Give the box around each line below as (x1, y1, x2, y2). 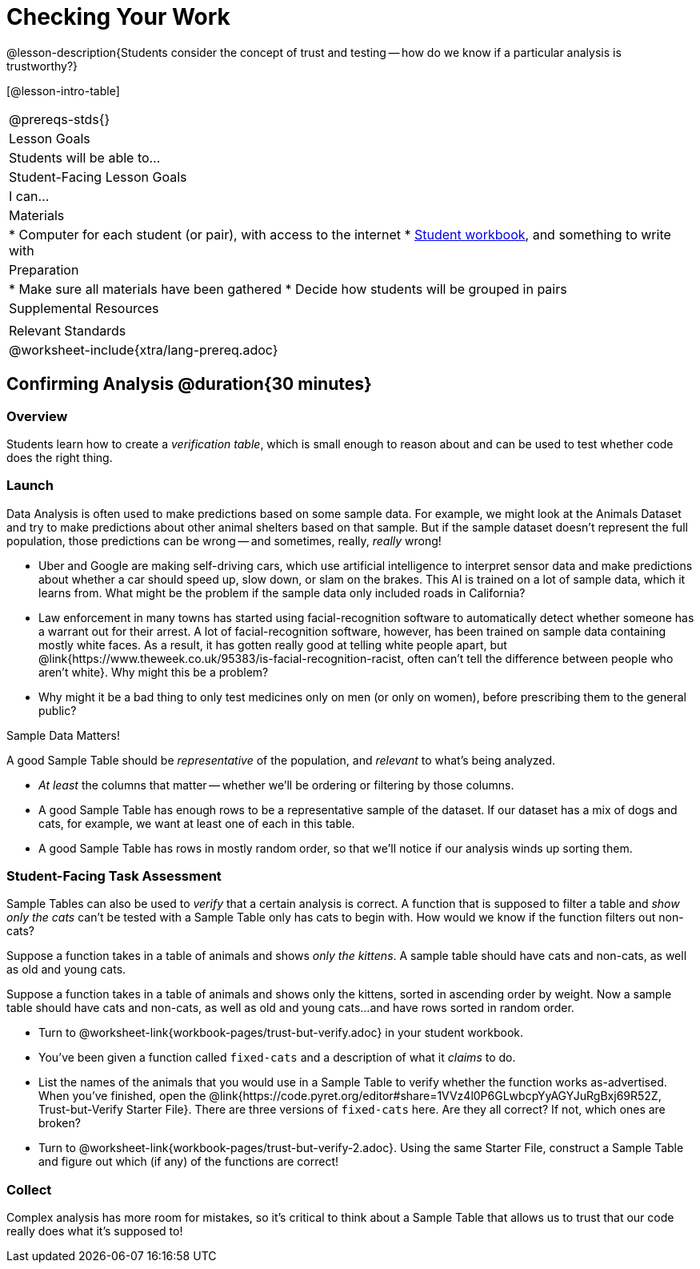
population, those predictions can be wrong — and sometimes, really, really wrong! (6, 533, 442, 548)
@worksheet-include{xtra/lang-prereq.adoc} (9, 341, 278, 358)
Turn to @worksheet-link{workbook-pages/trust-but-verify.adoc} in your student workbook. (38, 1026, 524, 1040)
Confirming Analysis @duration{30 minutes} (6, 374, 372, 395)
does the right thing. (6, 450, 113, 464)
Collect (6, 1181, 52, 1198)
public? (38, 703, 77, 717)
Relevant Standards (9, 322, 126, 339)
